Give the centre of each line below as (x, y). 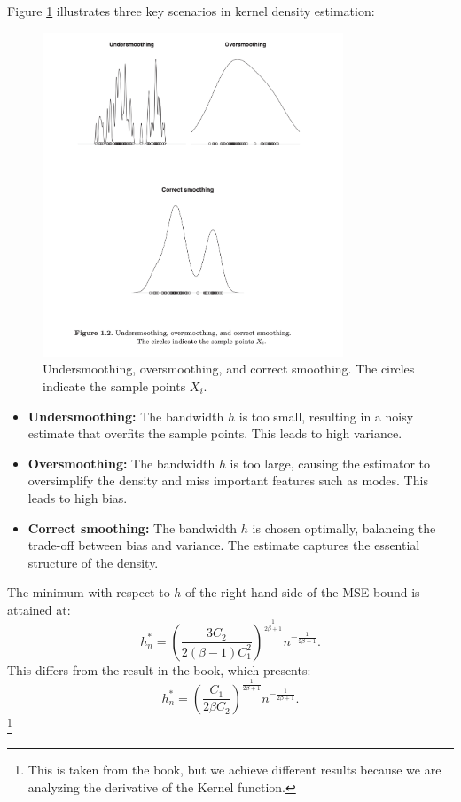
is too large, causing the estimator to (330, 463)
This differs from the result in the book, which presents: (159, 669)
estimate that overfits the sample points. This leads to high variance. (215, 433)
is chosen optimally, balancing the (344, 527)
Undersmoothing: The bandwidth (126, 416)
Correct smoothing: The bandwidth (133, 527)
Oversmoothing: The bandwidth (121, 463)
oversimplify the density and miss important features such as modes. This (228, 480)
